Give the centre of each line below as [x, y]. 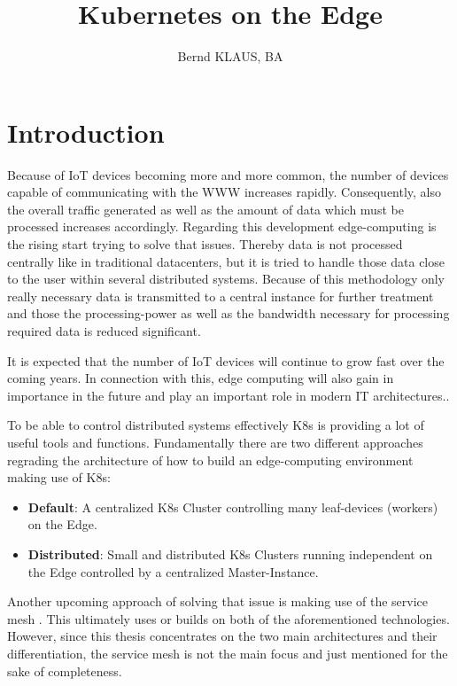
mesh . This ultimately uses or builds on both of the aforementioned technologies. [228, 618]
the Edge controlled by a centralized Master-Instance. [173, 571]
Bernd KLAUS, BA [230, 56]
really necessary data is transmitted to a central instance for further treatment [221, 296]
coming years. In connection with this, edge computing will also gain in [201, 378]
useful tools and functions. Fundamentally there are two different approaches [215, 442]
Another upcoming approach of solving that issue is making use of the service [218, 601]
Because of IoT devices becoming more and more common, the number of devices [228, 174]
